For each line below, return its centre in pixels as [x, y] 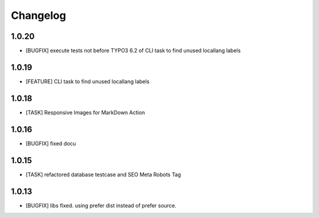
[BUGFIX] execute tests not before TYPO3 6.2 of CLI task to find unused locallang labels [133, 51]
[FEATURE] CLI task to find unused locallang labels [88, 81]
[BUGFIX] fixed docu [51, 143]
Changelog [38, 15]
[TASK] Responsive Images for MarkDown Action [85, 112]
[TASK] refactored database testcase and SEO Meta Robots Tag [103, 174]
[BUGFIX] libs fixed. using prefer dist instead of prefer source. [101, 205]
